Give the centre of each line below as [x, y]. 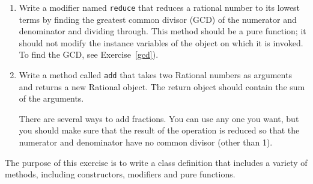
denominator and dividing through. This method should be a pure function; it [163, 31]
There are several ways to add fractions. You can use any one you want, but [159, 118]
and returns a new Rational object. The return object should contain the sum [162, 86]
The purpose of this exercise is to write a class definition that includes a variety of [156, 162]
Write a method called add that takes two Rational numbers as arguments [155, 75]
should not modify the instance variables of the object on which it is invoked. [161, 42]
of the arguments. [51, 98]
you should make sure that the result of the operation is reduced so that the [159, 130]
